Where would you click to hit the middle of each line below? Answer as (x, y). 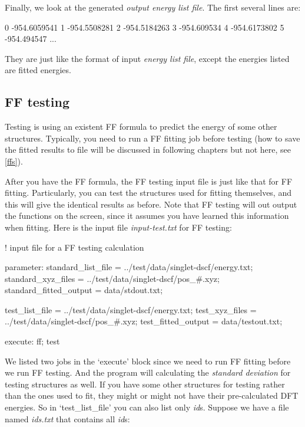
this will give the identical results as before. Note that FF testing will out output (151, 204)
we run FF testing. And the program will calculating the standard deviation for (148, 372)
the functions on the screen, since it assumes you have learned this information (147, 216)
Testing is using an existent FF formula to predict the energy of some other (141, 127)
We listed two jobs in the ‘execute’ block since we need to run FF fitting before (148, 361)
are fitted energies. (38, 70)
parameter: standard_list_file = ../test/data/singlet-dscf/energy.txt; (129, 267)
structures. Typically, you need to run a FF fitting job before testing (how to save (152, 138)
